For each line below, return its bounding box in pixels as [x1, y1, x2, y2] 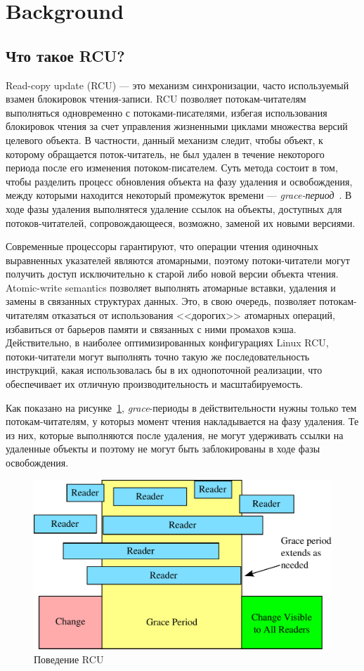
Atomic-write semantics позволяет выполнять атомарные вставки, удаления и [6, 280, 336, 294]
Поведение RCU [34, 651, 104, 666]
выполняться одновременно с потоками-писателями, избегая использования [6, 105, 327, 119]
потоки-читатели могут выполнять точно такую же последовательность [6, 348, 310, 363]
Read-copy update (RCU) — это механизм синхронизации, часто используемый [6, 77, 349, 92]
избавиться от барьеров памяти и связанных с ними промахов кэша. [6, 321, 297, 336]
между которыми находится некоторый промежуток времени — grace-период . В [6, 188, 352, 202]
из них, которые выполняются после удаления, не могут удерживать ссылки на [6, 427, 344, 442]
